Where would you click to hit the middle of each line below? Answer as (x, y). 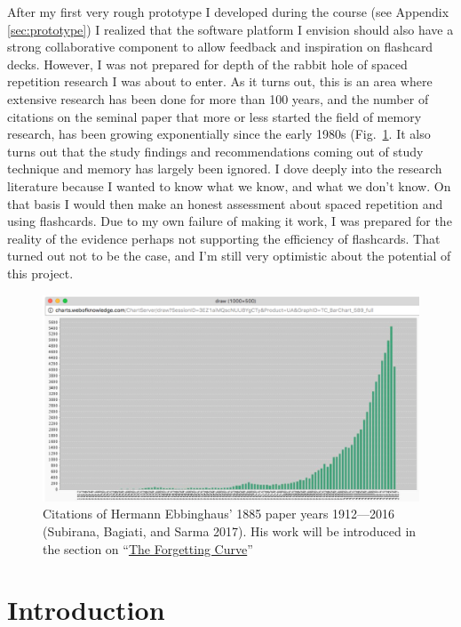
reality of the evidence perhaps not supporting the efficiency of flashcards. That (224, 238)
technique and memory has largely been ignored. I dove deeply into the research (225, 169)
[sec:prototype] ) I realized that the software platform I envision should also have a (230, 29)
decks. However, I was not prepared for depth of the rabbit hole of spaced (207, 64)
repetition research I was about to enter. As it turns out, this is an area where (220, 81)
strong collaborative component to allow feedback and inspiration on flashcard (220, 47)
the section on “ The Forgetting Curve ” (148, 548)
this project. (40, 273)
